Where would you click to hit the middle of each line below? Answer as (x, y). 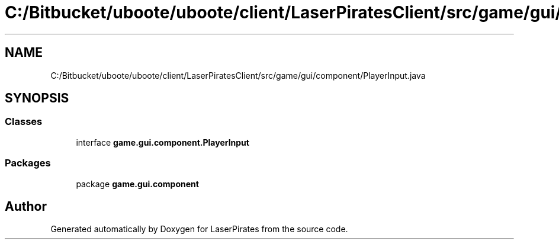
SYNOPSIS (37, 98)
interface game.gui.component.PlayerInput (163, 142)
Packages (28, 163)
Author (26, 206)
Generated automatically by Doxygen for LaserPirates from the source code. (199, 229)
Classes (24, 122)
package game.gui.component (137, 184)
